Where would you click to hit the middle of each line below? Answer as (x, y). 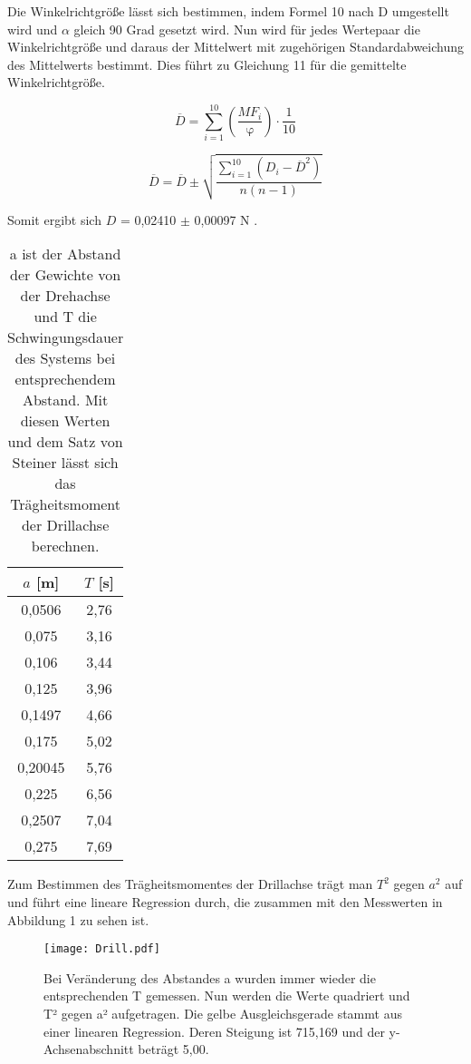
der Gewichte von (66, 275)
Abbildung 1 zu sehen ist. (78, 919)
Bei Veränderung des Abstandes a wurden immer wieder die (210, 977)
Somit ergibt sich (54, 219)
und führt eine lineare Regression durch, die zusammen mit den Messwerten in (225, 901)
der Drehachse (65, 296)
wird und (33, 29)
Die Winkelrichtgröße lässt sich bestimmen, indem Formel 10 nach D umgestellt (228, 11)
